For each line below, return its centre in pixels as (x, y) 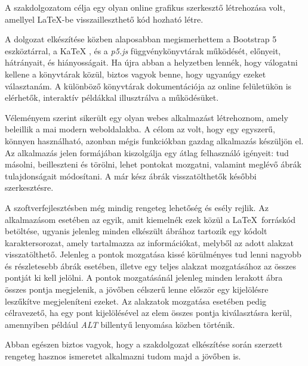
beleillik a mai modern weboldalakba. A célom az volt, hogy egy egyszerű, (140, 129)
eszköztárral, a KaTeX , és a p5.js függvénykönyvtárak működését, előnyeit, (143, 50)
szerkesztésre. (29, 187)
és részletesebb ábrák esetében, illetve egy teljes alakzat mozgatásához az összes (150, 266)
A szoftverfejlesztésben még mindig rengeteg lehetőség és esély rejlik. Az (137, 207)
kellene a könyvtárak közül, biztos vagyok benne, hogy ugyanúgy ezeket (135, 74)
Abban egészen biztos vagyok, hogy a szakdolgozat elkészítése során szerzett (144, 344)
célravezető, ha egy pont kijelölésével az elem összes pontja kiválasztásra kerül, (148, 313)
